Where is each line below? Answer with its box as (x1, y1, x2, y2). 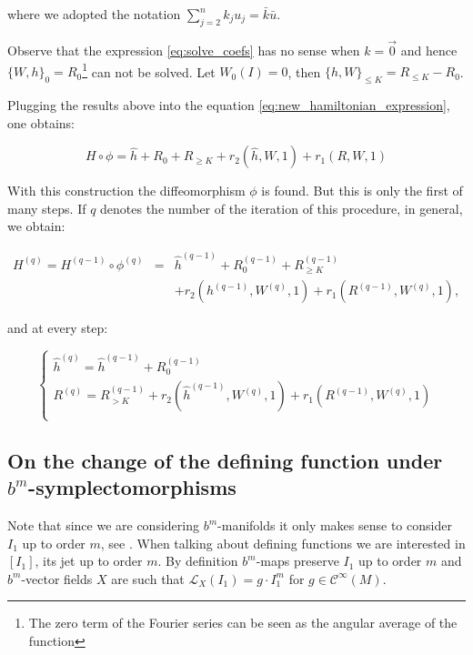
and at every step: (7, 318, 108, 338)
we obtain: (7, 217, 65, 236)
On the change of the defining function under (7, 446, 443, 474)
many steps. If (7, 198, 86, 217)
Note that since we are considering (7, 516, 199, 535)
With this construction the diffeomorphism (7, 181, 246, 200)
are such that (111, 569, 185, 588)
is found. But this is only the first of (261, 181, 463, 200)
